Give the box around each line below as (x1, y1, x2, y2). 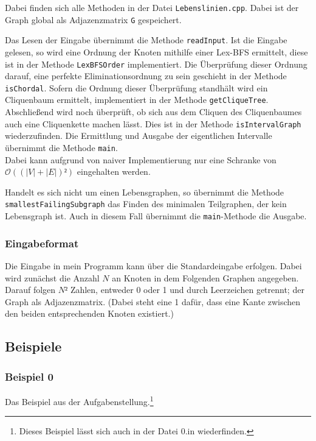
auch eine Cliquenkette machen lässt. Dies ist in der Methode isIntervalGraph (5, 117, 301, 130)
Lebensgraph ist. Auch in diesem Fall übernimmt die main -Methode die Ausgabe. (5, 210, 307, 222)
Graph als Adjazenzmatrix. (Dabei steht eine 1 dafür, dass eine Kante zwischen (5, 295, 301, 308)
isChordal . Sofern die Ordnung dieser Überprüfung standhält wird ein (5, 81, 268, 94)
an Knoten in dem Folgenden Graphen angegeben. (112, 271, 299, 284)
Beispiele (5, 337, 62, 356)
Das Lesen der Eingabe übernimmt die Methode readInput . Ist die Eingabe (5, 34, 287, 46)
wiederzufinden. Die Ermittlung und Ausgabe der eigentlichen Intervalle (5, 129, 272, 142)
